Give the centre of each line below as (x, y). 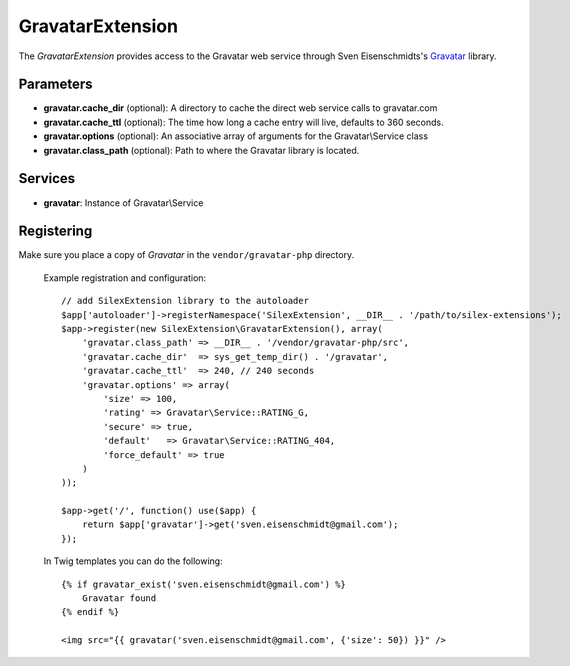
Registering (55, 231)
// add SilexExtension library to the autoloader (185, 301)
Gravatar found (119, 598)
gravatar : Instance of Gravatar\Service (123, 202)
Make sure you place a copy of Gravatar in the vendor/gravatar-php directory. (186, 255)
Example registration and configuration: (125, 277)
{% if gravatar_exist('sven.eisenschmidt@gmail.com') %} (204, 584)
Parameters (55, 84)
